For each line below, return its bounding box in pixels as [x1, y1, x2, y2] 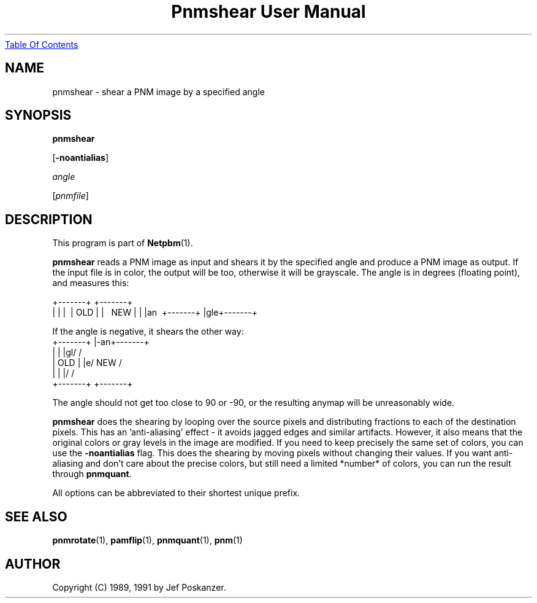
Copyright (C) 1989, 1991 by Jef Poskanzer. [52, 582, 226, 593]
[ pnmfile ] [52, 190, 89, 201]
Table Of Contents [5, 39, 78, 50]
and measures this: [52, 278, 129, 289]
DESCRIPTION [5, 211, 93, 227]
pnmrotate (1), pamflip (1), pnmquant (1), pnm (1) [52, 535, 243, 546]
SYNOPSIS [5, 107, 72, 123]
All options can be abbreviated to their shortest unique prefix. [52, 488, 300, 499]
